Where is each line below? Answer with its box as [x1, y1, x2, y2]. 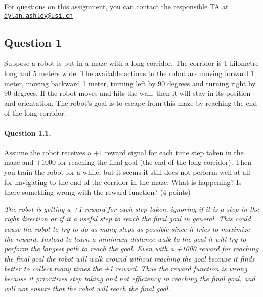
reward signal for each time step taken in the [105, 146, 244, 157]
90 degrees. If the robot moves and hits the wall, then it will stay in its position [4, 88, 251, 98]
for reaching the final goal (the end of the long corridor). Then [58, 157, 252, 167]
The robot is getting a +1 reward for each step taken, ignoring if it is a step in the [4, 203, 259, 214]
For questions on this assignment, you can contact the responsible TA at [4, 1, 229, 11]
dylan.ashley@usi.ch [4, 12, 73, 19]
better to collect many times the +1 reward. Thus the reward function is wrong [4, 263, 247, 274]
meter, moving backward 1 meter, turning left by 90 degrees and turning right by [4, 78, 256, 88]
